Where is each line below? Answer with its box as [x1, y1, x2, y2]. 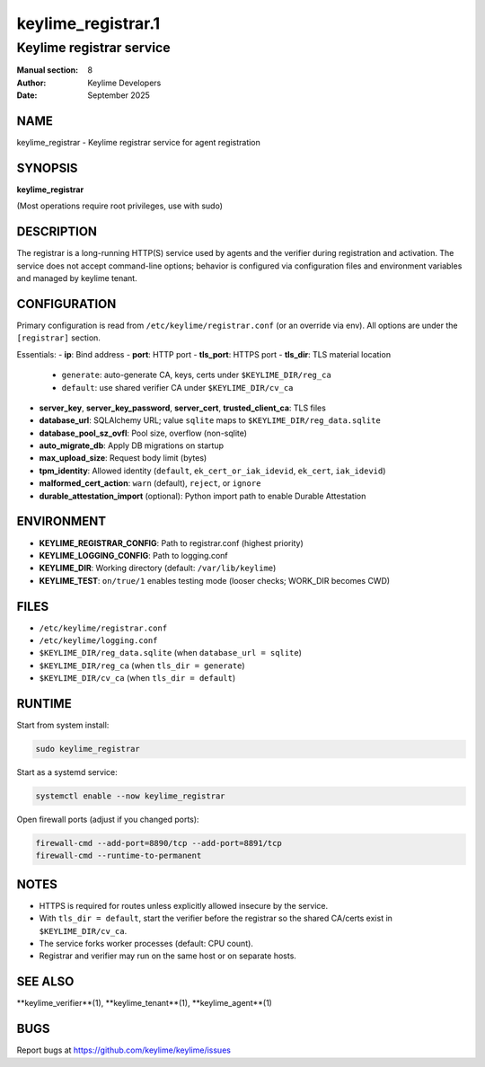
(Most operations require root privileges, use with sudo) [16, 200, 224, 211]
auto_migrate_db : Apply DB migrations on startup [39, 440, 225, 451]
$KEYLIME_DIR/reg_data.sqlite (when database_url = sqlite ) [39, 648, 303, 658]
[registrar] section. [16, 332, 101, 343]
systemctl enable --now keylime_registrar [35, 791, 225, 801]
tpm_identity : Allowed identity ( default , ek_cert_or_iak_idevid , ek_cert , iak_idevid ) [39, 465, 386, 476]
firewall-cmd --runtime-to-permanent [35, 851, 202, 861]
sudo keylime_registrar [35, 744, 141, 754]
